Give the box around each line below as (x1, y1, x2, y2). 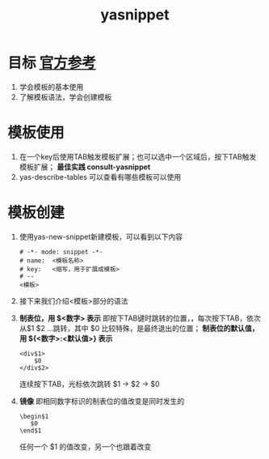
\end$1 (19, 427, 42, 435)
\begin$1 (19, 412, 49, 420)
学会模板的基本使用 (19, 82, 84, 91)
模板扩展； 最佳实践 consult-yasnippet (19, 162, 151, 172)
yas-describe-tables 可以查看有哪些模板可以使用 (19, 172, 182, 181)
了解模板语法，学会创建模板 (19, 91, 112, 102)
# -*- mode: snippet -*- (19, 248, 103, 256)
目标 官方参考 (7, 54, 96, 72)
